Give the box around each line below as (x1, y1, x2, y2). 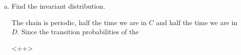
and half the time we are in (156, 17, 238, 27)
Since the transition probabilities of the (21, 27, 139, 37)
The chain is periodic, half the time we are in (11, 17, 147, 27)
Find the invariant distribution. (11, 1, 105, 11)
